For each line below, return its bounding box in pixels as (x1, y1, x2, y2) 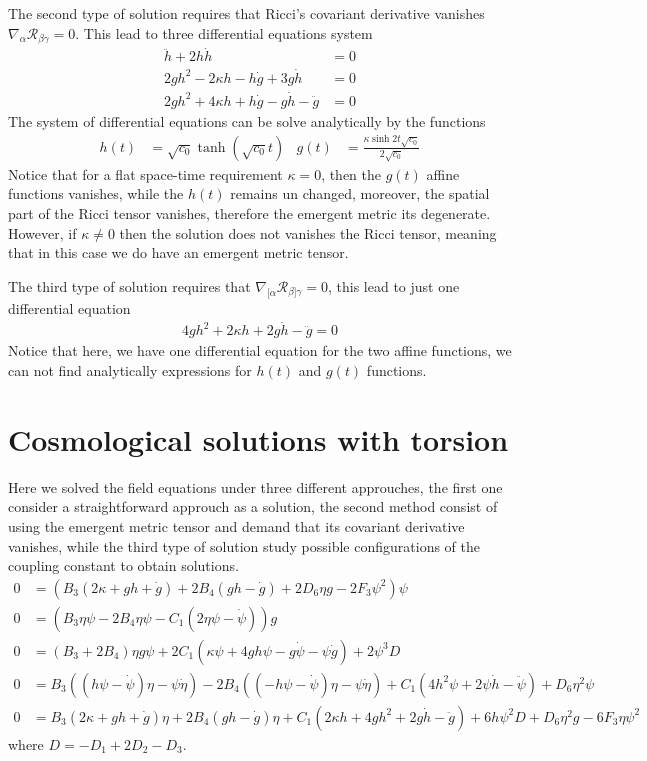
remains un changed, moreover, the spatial (230, 183, 490, 204)
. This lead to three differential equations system (75, 22, 373, 43)
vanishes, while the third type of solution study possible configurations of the (8, 535, 480, 556)
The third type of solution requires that (8, 275, 251, 296)
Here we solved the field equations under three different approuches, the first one (8, 476, 503, 497)
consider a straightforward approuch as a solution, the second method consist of (8, 496, 498, 517)
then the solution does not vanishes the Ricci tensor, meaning (119, 222, 497, 243)
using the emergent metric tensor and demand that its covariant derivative (8, 515, 465, 536)
